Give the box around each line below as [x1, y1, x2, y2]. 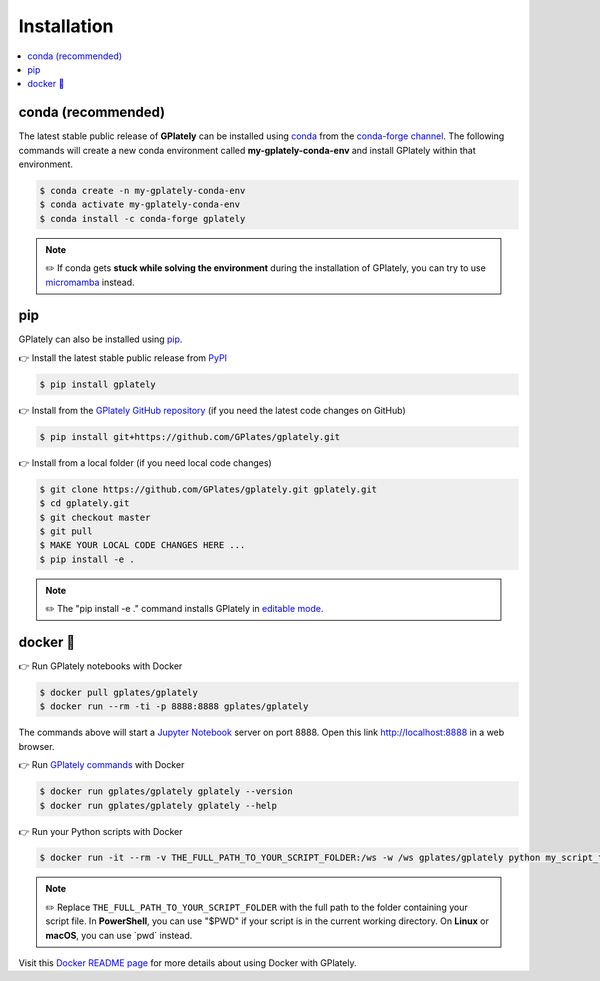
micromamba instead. [45, 276, 135, 288]
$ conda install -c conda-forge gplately [39, 213, 246, 224]
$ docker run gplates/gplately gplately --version [39, 786, 294, 797]
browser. [18, 740, 55, 752]
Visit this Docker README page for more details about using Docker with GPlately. [18, 957, 357, 969]
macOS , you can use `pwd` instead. [45, 929, 193, 941]
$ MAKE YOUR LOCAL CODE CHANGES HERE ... [39, 540, 246, 551]
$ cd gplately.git [39, 498, 130, 509]
